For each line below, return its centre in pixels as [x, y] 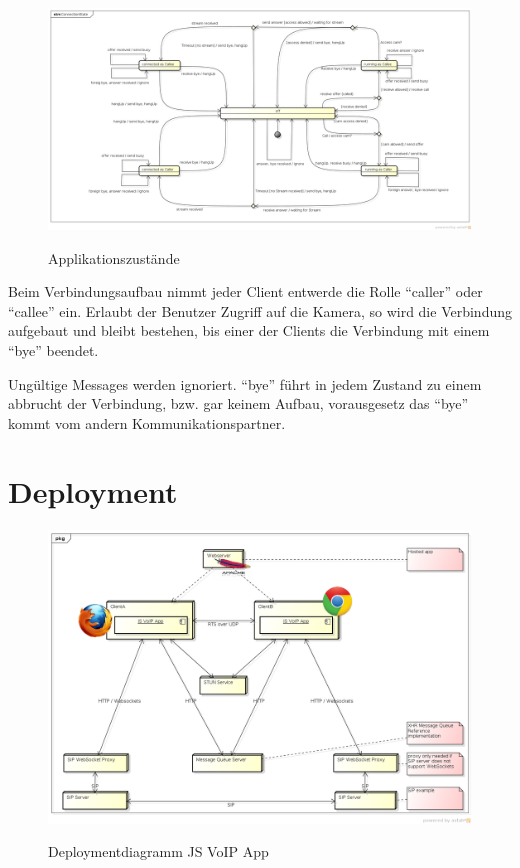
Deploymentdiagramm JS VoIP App [158, 851]
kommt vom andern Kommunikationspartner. [147, 422]
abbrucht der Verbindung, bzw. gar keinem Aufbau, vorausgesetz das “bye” [238, 403]
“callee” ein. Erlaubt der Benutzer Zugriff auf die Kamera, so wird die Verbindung [260, 310]
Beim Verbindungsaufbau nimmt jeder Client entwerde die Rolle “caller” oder [245, 291]
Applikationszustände [114, 257]
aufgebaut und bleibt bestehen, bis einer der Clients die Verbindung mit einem [249, 330]
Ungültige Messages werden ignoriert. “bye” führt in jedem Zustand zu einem [245, 383]
